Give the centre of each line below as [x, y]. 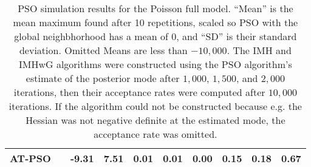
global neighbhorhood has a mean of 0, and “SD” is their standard [155, 36]
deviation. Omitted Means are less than [103, 50]
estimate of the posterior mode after [103, 78]
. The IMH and [259, 50]
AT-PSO [30, 158]
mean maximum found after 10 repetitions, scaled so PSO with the [155, 22]
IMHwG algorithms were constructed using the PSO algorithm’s [155, 64]
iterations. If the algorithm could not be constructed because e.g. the [155, 106]
